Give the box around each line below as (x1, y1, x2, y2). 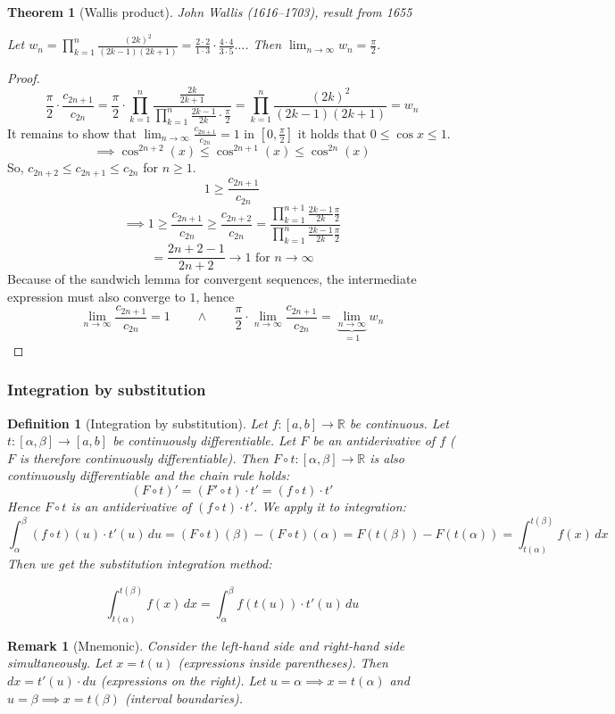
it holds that (297, 123, 367, 142)
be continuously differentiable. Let (112, 431, 296, 450)
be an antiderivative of (312, 431, 436, 450)
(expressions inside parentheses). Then (178, 653, 388, 672)
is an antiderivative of (71, 497, 192, 516)
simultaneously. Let (7, 653, 112, 672)
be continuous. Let (349, 413, 449, 432)
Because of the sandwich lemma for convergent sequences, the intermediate (7, 270, 417, 288)
